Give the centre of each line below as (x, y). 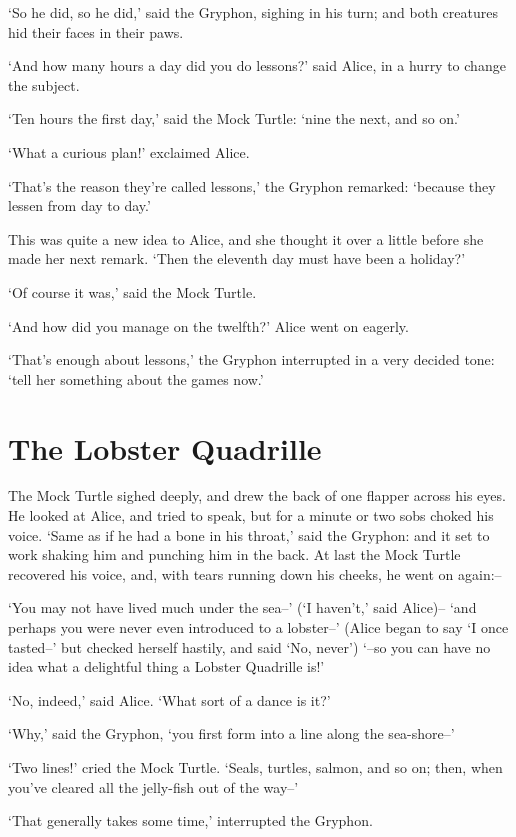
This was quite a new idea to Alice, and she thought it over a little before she (246, 238)
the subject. (44, 84)
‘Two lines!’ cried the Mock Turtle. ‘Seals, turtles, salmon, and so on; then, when (255, 766)
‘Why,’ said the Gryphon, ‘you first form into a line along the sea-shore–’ (231, 733)
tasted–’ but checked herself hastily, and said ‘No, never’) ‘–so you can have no (249, 646)
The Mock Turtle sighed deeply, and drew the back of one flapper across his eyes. (257, 495)
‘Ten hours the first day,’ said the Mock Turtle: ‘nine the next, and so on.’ (234, 118)
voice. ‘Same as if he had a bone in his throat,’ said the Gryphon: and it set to (249, 534)
